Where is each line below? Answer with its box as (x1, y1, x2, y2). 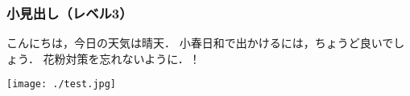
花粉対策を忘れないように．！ (43, 50, 201, 66)
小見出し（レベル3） (6, 2, 133, 22)
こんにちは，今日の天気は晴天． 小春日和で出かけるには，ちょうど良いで (6, 34, 394, 51)
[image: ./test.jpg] (6, 78, 117, 90)
